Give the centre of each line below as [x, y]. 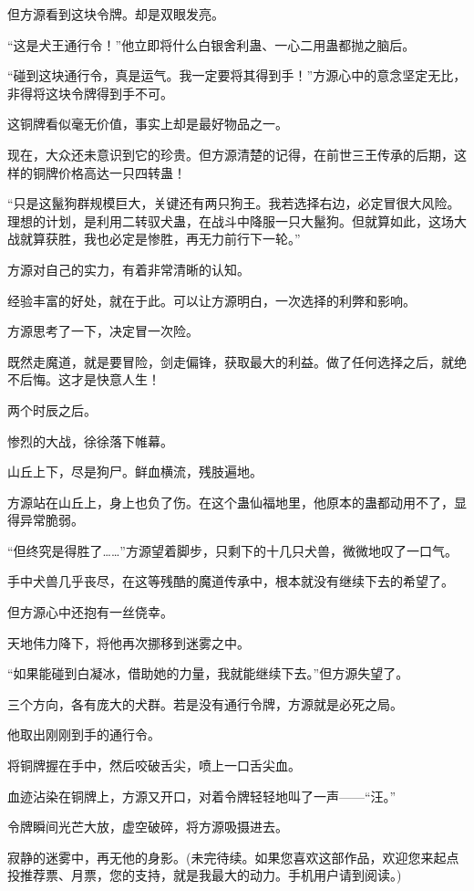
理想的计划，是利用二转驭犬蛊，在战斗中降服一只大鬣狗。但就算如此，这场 [231, 220]
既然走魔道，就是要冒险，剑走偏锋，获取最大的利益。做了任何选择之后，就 [231, 361]
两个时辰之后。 [52, 409]
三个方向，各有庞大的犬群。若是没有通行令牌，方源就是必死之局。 [205, 703]
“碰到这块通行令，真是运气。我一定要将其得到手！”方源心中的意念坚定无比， [237, 75]
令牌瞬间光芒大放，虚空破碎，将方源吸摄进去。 [148, 827]
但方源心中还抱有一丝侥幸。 [90, 612]
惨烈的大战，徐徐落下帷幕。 [90, 440]
